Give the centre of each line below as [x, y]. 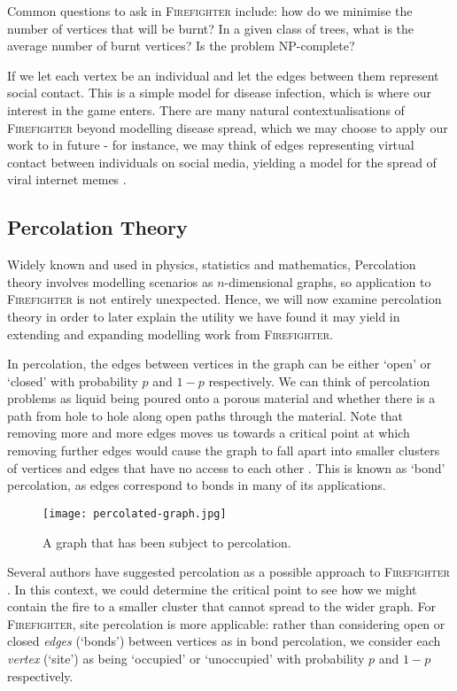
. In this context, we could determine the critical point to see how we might [212, 589]
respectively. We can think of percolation [319, 380]
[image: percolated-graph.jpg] [135, 513]
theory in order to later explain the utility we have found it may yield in [204, 316]
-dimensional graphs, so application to [328, 281]
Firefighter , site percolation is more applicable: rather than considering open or [226, 623]
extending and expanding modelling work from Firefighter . [170, 334]
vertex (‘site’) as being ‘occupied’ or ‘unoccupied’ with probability [186, 659]
